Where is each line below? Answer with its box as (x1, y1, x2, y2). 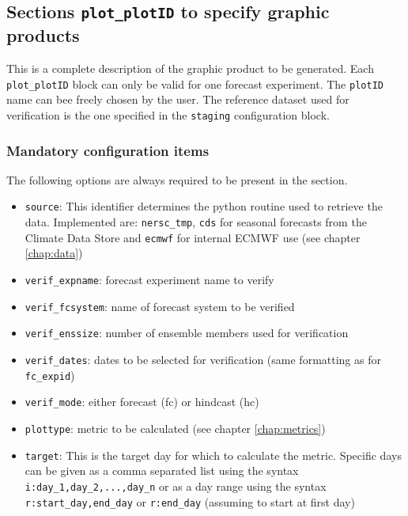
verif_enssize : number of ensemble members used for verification (25, 324, 349, 341)
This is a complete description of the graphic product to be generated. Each (6, 60, 374, 77)
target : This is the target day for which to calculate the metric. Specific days (25, 446, 402, 463)
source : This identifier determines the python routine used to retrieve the (25, 198, 383, 214)
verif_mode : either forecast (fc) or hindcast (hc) (25, 393, 259, 410)
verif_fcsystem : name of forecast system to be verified (25, 298, 295, 314)
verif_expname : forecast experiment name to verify (25, 271, 274, 288)
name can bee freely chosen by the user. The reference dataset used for (6, 91, 349, 108)
